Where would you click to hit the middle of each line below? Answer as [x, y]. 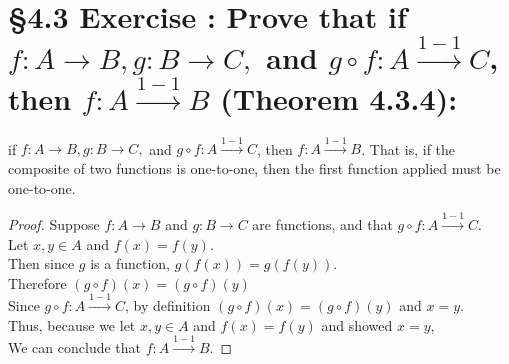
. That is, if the [408, 148]
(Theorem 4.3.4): [339, 97]
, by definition [167, 305]
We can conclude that [74, 347]
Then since [41, 263]
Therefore [37, 282]
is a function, [130, 263]
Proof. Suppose [54, 224]
